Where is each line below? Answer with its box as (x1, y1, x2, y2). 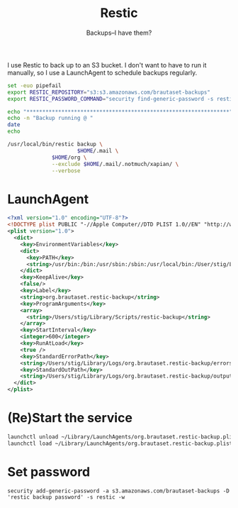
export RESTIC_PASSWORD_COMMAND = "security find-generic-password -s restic (7, 95, 236, 102)
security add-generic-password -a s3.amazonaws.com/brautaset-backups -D (7, 487, 230, 495)
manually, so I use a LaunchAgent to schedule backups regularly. (7, 68, 198, 77)
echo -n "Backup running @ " (7, 115, 93, 122)
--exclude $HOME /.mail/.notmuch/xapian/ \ (52, 160, 179, 167)
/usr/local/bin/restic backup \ (7, 140, 103, 148)
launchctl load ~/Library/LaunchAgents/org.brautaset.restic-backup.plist (7, 440, 233, 447)
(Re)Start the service (7, 410, 133, 426)
